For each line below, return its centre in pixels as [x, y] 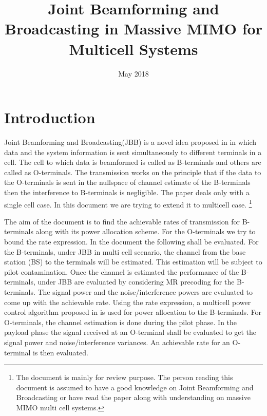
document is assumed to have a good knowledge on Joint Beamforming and [135, 387]
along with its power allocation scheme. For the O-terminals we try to [146, 231]
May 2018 [133, 73]
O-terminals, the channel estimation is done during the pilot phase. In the [121, 322]
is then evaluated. [61, 352]
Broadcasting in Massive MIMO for [133, 29]
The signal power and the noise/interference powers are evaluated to [145, 292]
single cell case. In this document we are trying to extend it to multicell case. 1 [128, 203]
